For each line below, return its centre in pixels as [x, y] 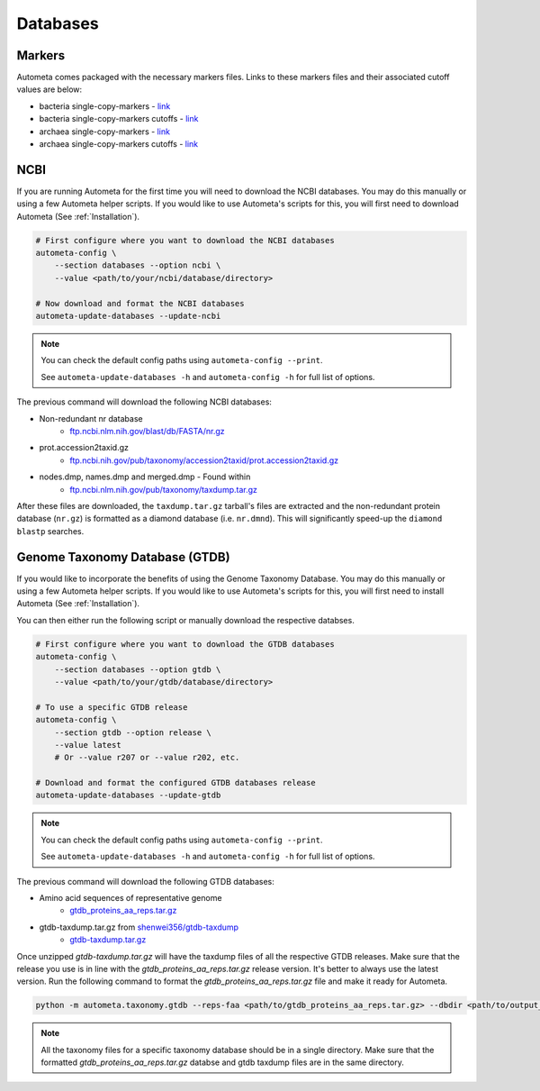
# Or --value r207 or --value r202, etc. [147, 758]
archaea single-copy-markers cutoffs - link [119, 144]
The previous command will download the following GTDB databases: [145, 881]
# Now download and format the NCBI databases [140, 303]
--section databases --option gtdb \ [138, 669]
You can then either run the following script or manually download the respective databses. [185, 620]
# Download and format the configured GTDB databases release [175, 783]
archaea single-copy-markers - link [105, 132]
